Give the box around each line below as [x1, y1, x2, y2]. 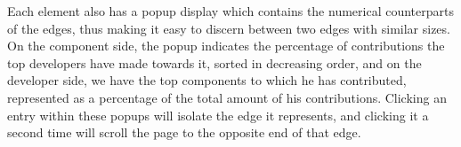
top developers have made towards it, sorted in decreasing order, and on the [7, 53, 422, 72]
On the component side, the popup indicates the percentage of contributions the [7, 36, 445, 55]
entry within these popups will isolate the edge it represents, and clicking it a [7, 105, 429, 124]
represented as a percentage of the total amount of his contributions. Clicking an [7, 88, 447, 106]
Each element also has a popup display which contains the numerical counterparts [7, 2, 454, 19]
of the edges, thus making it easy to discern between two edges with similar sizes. [7, 19, 450, 37]
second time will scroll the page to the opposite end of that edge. [7, 123, 361, 142]
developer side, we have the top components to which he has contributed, [7, 71, 407, 89]
